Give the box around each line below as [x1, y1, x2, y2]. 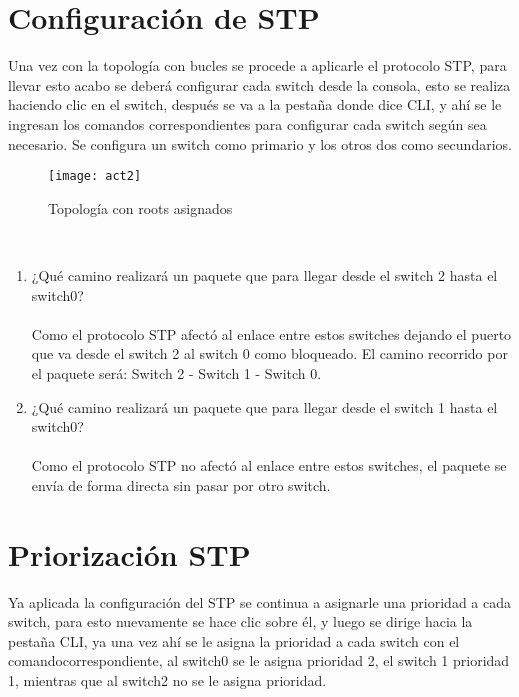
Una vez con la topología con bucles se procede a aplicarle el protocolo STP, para [8, 55, 507, 76]
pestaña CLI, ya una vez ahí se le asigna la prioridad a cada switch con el [8, 630, 460, 651]
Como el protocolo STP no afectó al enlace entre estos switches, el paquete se [31, 455, 507, 476]
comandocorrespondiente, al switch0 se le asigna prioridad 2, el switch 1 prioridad [8, 650, 510, 671]
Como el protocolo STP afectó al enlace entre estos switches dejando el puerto [31, 323, 512, 344]
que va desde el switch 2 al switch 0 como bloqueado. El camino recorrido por [31, 343, 508, 364]
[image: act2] [48, 169, 142, 184]
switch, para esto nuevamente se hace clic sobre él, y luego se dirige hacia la [8, 611, 473, 632]
